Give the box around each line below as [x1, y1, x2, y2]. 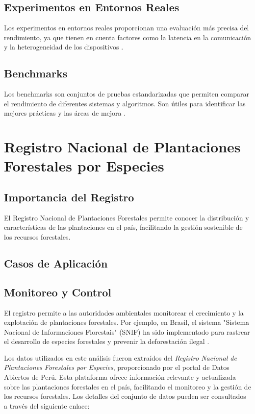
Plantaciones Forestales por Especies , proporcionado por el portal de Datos [4, 362, 229, 372]
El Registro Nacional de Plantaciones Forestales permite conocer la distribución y [4, 212, 249, 222]
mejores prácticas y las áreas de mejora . [4, 108, 126, 118]
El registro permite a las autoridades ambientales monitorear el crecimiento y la [4, 307, 244, 317]
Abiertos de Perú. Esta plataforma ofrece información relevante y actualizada [4, 372, 236, 382]
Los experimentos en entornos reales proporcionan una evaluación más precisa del [4, 23, 249, 33]
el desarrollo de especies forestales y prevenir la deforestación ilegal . [4, 336, 209, 346]
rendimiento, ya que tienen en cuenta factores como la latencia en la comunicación [4, 32, 251, 42]
